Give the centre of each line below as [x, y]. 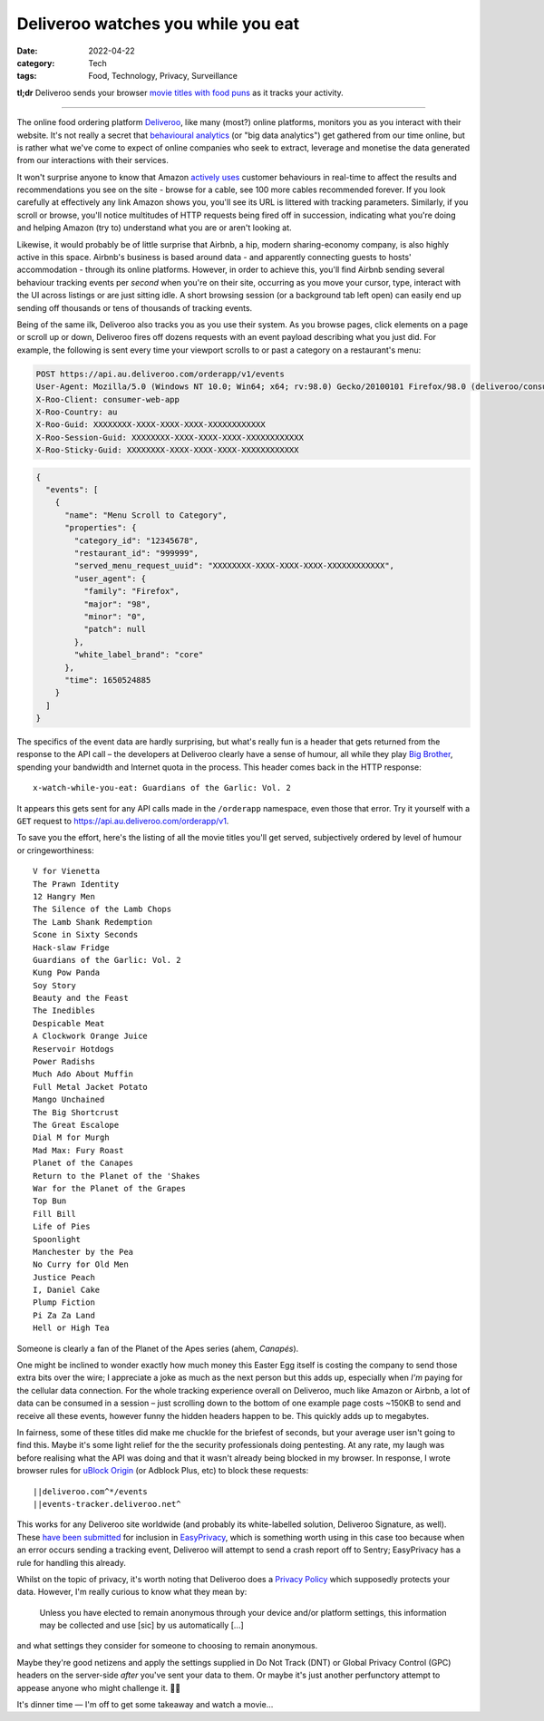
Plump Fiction [64, 1303]
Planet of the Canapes [83, 1163]
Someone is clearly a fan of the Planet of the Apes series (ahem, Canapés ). [158, 1348]
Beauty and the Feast [81, 998]
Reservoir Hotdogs [74, 1049]
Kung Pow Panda [67, 973]
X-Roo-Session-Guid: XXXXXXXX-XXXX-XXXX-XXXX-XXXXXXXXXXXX [170, 437]
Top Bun [50, 1201]
